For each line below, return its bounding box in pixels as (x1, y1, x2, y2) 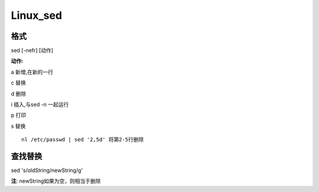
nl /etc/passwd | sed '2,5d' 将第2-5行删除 (21, 136, 144, 143)
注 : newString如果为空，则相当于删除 (11, 177, 101, 185)
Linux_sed (11, 9, 62, 22)
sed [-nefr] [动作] (11, 47, 53, 54)
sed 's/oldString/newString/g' (11, 167, 83, 174)
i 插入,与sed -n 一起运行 (11, 101, 69, 108)
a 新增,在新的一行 (11, 68, 53, 75)
